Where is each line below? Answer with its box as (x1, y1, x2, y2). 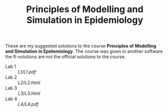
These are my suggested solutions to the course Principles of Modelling (5, 43, 156, 49)
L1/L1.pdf (18, 69, 36, 75)
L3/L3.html (18, 90, 40, 97)
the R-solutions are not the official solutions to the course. (5, 54, 126, 60)
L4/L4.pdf (18, 101, 39, 107)
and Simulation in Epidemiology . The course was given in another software (5, 48, 163, 54)
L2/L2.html (18, 80, 40, 86)
